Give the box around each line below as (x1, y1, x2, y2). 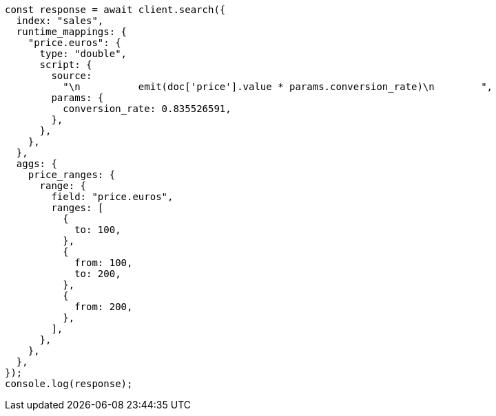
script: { (39, 59, 92, 70)
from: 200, (74, 301, 133, 312)
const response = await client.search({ (5, 4, 226, 15)
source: (51, 70, 92, 81)
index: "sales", (16, 15, 104, 26)
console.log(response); (5, 378, 133, 389)
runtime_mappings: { (16, 26, 127, 37)
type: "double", (39, 48, 127, 59)
